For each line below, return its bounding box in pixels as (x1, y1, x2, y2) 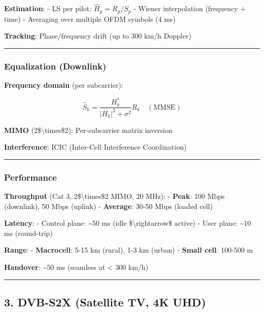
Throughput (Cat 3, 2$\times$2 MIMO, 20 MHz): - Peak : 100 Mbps (4, 190, 225, 201)
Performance (4, 170, 57, 183)
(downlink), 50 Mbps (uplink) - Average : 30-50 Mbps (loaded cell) (4, 200, 213, 211)
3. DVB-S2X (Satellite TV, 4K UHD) (4, 294, 206, 309)
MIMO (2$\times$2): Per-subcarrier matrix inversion (4, 124, 173, 135)
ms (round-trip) (4, 227, 53, 238)
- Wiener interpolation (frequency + (134, 3, 246, 14)
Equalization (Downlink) (4, 59, 107, 72)
